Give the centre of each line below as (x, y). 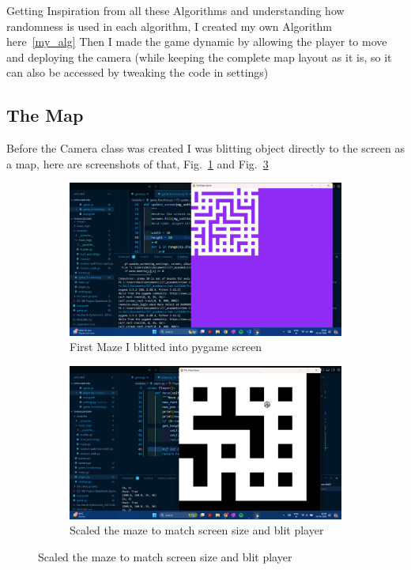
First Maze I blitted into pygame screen (166, 347)
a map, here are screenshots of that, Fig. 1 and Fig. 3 (138, 163)
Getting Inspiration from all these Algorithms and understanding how (175, 10)
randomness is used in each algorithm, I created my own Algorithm (169, 26)
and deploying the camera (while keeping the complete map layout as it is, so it (199, 57)
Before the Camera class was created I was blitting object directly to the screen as (205, 148)
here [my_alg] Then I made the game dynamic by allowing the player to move (197, 42)
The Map (45, 115)
